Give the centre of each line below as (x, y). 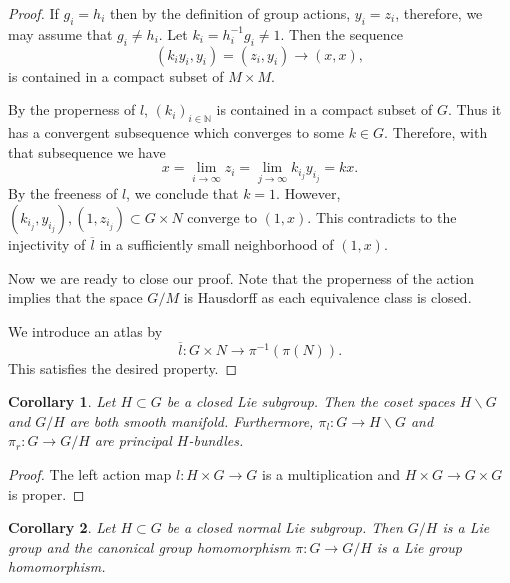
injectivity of (47, 243)
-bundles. (216, 440)
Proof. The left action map (90, 473)
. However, (308, 193)
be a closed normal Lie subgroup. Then (284, 527)
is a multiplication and (331, 473)
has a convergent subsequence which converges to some (176, 131)
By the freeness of (63, 193)
